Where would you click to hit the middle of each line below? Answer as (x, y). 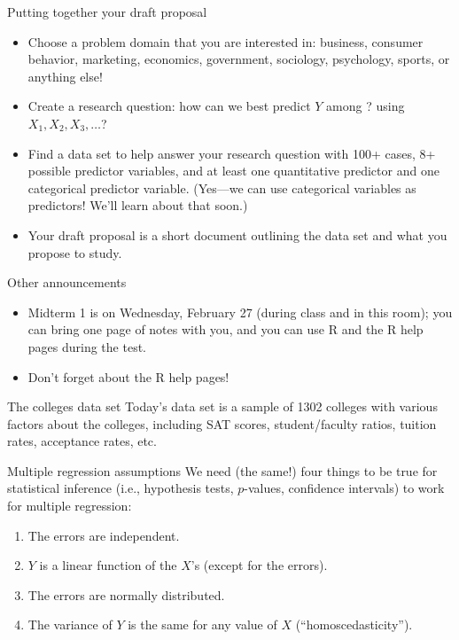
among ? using (366, 106)
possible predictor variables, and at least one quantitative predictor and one (233, 171)
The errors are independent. (104, 535)
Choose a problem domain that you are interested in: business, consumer (226, 41)
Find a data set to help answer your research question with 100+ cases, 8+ (232, 153)
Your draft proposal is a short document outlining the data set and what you (237, 234)
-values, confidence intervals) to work (344, 488)
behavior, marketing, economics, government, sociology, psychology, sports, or (239, 59)
